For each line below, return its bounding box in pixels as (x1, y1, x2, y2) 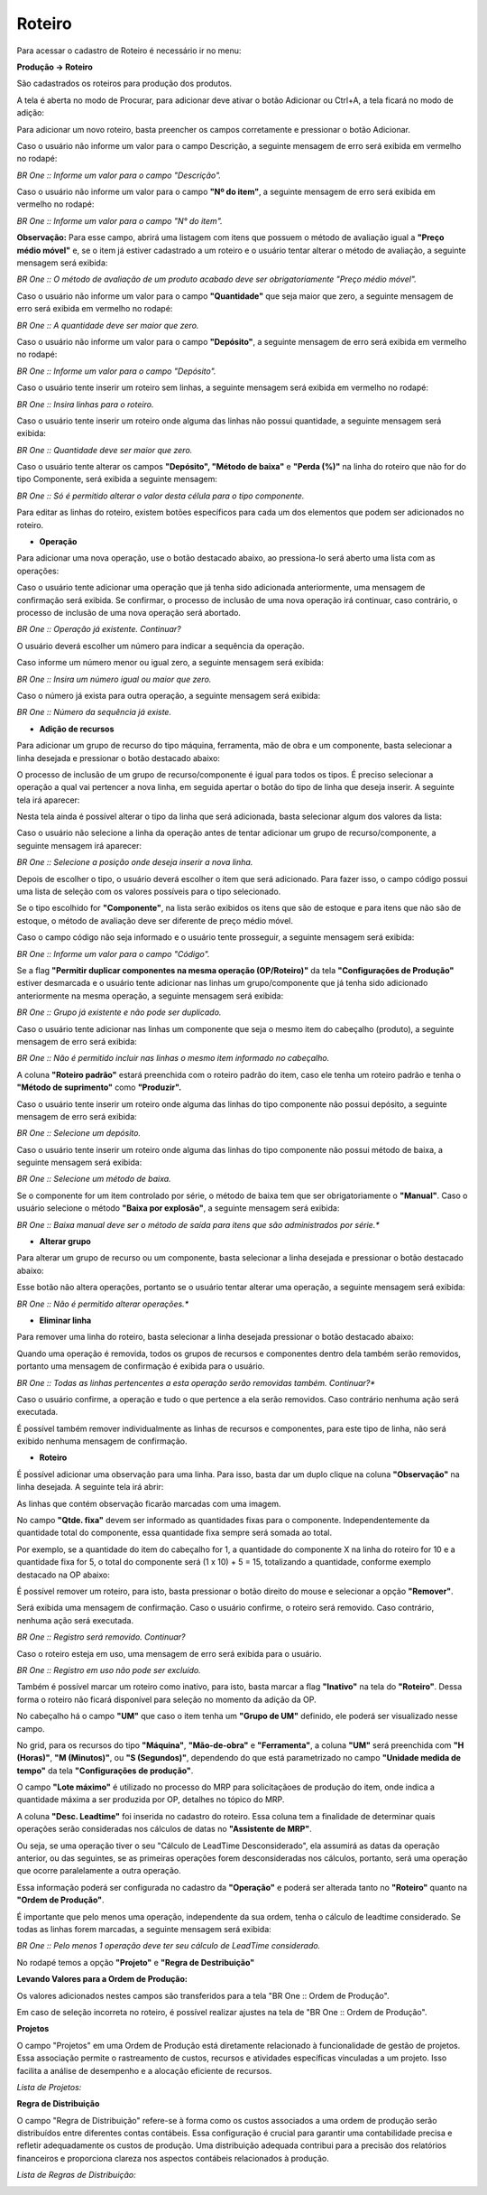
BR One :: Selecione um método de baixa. (16, 1174, 171, 1185)
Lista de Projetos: (16, 2081, 82, 2092)
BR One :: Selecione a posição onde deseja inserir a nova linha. (16, 857, 253, 868)
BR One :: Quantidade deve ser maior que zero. (16, 444, 193, 455)
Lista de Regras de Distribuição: (16, 2170, 136, 2181)
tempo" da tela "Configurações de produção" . (16, 1765, 194, 1776)
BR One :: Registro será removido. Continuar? (16, 1632, 186, 1642)
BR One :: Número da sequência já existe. (16, 707, 171, 718)
